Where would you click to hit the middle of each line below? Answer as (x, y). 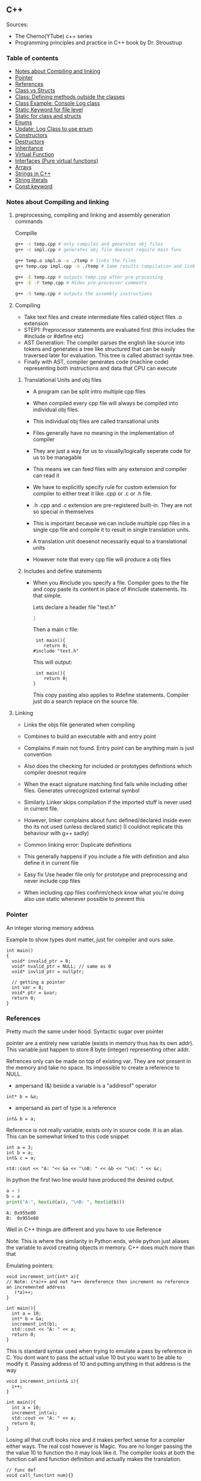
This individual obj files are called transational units (96, 421)
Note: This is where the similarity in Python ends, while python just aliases (98, 1241)
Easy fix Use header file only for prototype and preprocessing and (106, 875)
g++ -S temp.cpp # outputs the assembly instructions (83, 294)
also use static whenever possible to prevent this (84, 899)
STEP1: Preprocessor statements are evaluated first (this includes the (109, 329)
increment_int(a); (35, 1413)
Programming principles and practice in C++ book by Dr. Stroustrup (98, 42)
